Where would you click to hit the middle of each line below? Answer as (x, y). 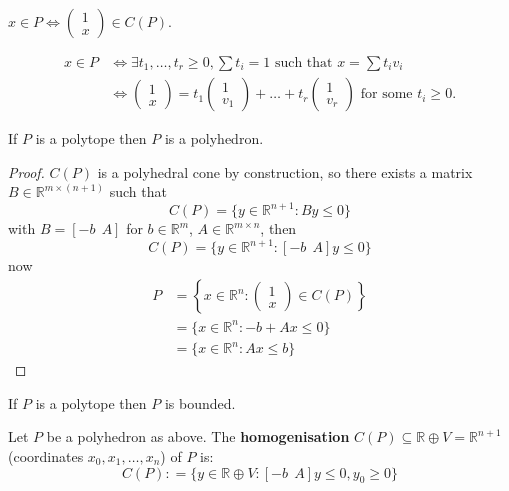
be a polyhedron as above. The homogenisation (198, 436)
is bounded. (200, 402)
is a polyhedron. (214, 138)
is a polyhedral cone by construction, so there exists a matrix (285, 171)
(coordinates (46, 455)
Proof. (26, 171)
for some (386, 94)
